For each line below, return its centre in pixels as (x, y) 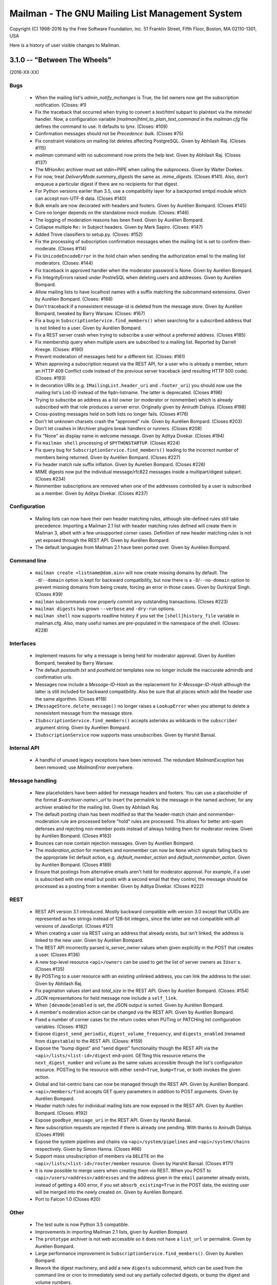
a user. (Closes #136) (57, 955)
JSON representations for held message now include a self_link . (106, 998)
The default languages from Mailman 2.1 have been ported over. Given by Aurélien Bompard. (133, 547)
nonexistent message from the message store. (84, 713)
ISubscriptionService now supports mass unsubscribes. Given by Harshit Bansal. (126, 735)
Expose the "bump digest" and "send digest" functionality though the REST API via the (127, 1048)
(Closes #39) (49, 594)
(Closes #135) (50, 969)
